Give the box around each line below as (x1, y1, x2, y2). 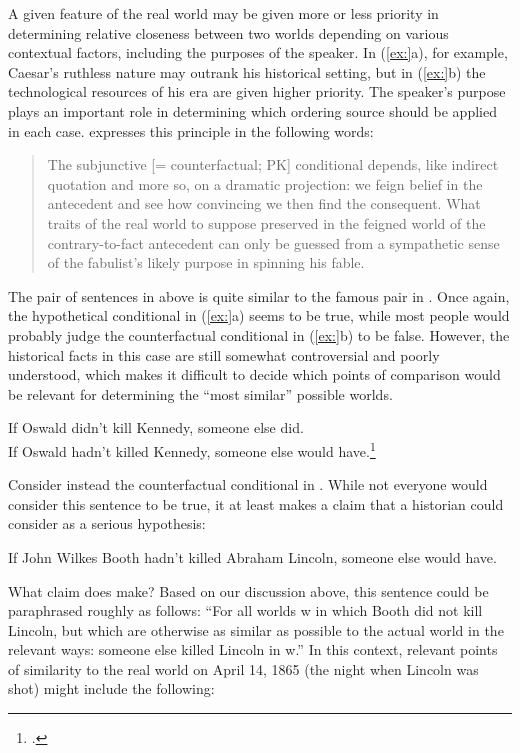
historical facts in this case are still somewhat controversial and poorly (8, 344, 440, 365)
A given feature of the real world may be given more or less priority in (8, 3, 439, 23)
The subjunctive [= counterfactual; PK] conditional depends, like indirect (47, 154, 499, 175)
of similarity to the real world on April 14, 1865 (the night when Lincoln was (8, 658, 479, 679)
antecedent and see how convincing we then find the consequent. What (47, 193, 481, 214)
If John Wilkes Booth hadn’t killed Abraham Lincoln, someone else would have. (8, 546, 497, 567)
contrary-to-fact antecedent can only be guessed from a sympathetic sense (47, 232, 500, 253)
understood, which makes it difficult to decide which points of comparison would (8, 364, 501, 385)
